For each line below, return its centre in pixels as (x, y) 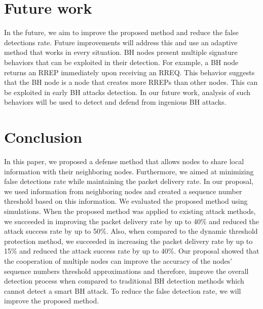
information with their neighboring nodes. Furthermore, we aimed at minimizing (129, 171)
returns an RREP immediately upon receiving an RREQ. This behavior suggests (129, 72)
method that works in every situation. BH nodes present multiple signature (121, 52)
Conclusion (43, 137)
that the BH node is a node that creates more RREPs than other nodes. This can (131, 82)
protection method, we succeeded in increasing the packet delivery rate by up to (128, 241)
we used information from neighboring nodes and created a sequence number (123, 191)
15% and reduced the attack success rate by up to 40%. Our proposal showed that (132, 251)
